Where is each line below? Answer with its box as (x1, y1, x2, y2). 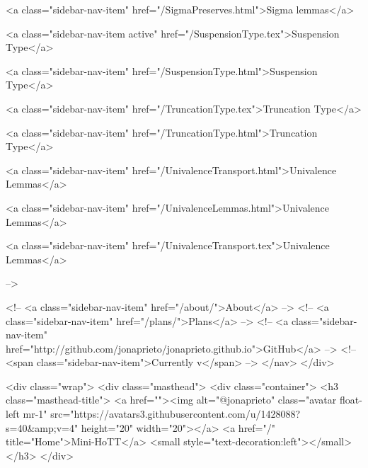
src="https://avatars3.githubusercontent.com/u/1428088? (50, 406, 301, 421)
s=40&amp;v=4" (6, 420, 79, 435)
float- (339, 392, 362, 407)
